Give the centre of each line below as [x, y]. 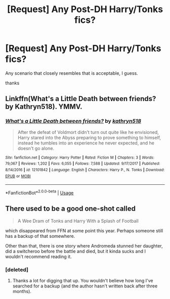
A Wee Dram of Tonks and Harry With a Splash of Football [78, 221]
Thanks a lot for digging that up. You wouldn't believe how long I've [83, 281]
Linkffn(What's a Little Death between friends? [81, 99]
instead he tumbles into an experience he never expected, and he [86, 143]
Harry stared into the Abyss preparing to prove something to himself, [89, 137]
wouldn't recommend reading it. [38, 257]
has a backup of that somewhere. [40, 236]
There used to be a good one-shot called [70, 209]
